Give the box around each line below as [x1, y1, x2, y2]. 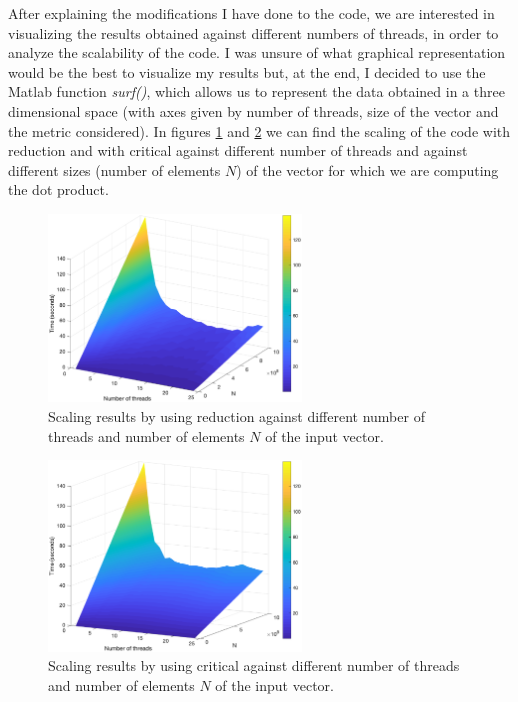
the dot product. [8, 179, 109, 200]
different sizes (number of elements [8, 159, 221, 180]
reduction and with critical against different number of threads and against [8, 140, 468, 161]
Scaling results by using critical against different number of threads [48, 655, 460, 676]
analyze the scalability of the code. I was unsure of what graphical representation [8, 42, 506, 63]
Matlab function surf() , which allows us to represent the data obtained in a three [8, 81, 505, 102]
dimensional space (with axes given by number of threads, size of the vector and [8, 100, 499, 121]
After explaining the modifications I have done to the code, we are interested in [8, 3, 495, 23]
